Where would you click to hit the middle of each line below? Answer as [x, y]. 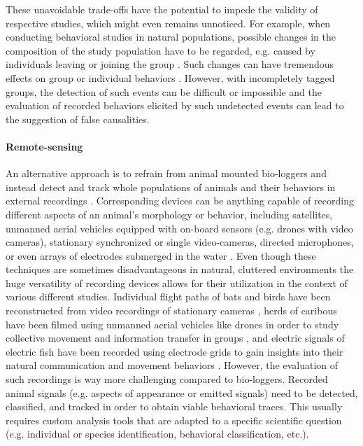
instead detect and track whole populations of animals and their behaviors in [171, 187]
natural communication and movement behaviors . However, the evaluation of [172, 365]
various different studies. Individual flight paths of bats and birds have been [168, 297]
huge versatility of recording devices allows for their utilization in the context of [177, 283]
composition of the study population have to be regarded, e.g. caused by [161, 50]
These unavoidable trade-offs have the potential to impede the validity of [162, 9]
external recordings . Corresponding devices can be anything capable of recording [180, 201]
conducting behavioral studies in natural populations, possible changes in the [171, 37]
